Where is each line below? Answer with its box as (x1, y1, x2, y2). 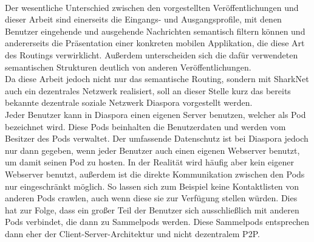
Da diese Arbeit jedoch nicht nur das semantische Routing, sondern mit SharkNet (5, 72, 309, 85)
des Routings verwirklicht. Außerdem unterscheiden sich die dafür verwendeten (5, 48, 298, 61)
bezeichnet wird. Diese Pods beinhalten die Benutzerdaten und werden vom (5, 120, 286, 133)
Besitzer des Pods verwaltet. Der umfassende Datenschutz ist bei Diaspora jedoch (5, 132, 309, 145)
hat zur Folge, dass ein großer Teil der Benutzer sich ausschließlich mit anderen (5, 203, 299, 216)
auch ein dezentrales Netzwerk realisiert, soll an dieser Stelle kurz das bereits (5, 84, 291, 97)
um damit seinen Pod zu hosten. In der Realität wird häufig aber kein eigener (5, 156, 294, 168)
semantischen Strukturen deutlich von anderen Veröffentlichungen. (5, 60, 251, 73)
